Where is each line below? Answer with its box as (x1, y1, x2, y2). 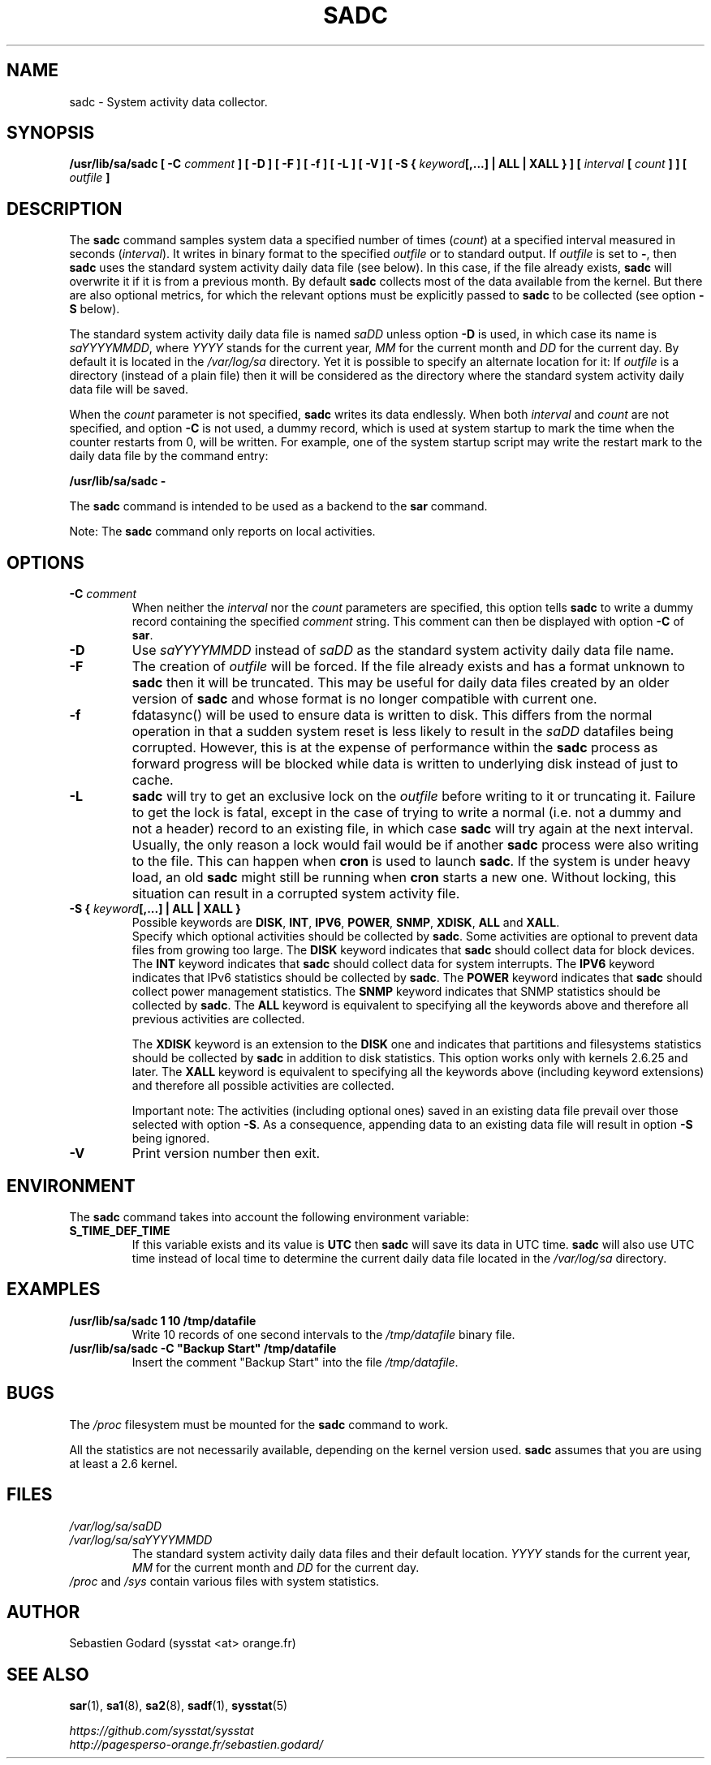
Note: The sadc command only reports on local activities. (69, 524, 376, 539)
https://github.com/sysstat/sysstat (69, 1724, 254, 1738)
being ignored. (131, 1131, 210, 1146)
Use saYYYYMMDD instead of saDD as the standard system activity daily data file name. (131, 642, 674, 659)
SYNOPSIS (6, 123, 95, 144)
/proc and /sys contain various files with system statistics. (69, 1573, 380, 1588)
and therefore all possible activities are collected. (131, 1078, 394, 1093)
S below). (69, 302, 120, 316)
